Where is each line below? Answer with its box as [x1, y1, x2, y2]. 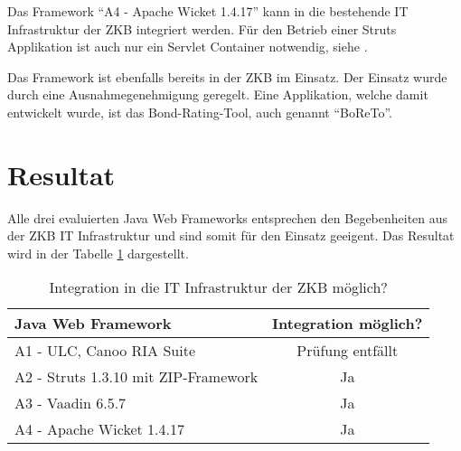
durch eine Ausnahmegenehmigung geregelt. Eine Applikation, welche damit [7, 85, 428, 104]
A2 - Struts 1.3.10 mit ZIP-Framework [14, 366, 259, 388]
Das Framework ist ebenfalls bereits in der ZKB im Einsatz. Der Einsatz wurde [7, 67, 447, 86]
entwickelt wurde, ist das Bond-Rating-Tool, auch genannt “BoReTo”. [7, 102, 393, 121]
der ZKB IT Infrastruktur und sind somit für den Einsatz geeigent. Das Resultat [7, 226, 455, 245]
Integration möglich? [272, 313, 423, 334]
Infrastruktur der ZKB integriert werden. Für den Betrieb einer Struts [7, 19, 397, 38]
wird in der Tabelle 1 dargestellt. [7, 243, 189, 262]
